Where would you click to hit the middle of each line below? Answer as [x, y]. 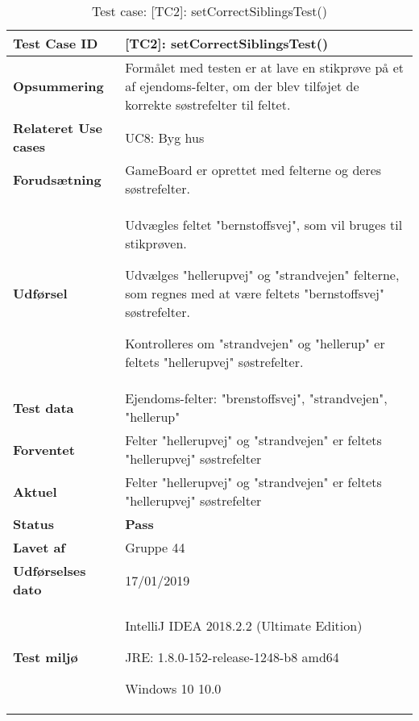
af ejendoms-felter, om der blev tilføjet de [242, 86]
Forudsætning [57, 179]
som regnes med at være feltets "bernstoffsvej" [255, 293]
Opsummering [58, 86]
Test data [44, 407]
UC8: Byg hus [165, 137]
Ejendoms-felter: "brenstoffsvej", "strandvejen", [256, 398]
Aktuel [35, 491]
